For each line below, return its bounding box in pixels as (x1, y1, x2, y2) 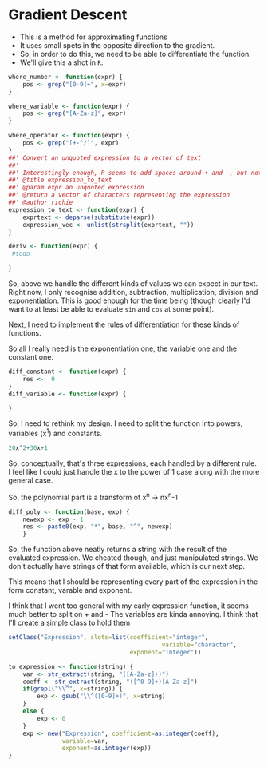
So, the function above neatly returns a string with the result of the (8, 545, 227, 554)
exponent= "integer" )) (129, 648, 202, 656)
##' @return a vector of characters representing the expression (8, 191, 230, 199)
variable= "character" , (161, 641, 238, 649)
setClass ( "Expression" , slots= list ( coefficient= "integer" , (8, 634, 209, 642)
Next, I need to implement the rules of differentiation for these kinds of (8, 320, 240, 329)
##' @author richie (8, 198, 73, 207)
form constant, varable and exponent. (8, 586, 132, 595)
